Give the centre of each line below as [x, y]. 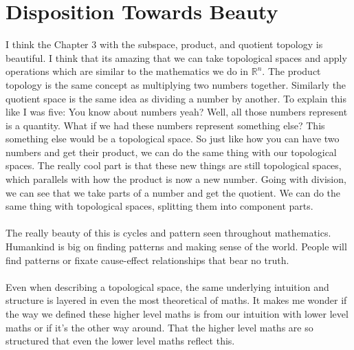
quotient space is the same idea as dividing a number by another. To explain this [176, 98]
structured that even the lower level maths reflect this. [120, 341]
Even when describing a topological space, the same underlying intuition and [167, 286]
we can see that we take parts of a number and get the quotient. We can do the [173, 192]
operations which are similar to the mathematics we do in [127, 71]
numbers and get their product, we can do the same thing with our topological [171, 152]
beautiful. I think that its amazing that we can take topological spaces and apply [176, 57]
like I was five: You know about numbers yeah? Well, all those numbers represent [177, 112]
